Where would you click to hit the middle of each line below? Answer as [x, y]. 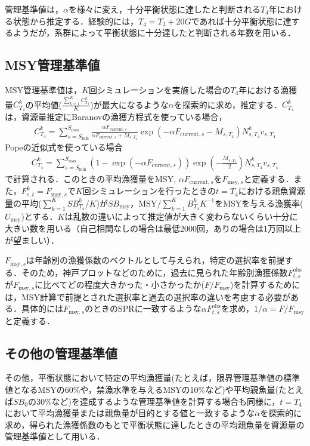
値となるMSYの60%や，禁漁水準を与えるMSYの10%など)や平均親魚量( [142, 390]
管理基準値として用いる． [55, 436]
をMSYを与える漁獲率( [259, 203]
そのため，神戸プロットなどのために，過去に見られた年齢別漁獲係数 [154, 272]
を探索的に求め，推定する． [228, 104]
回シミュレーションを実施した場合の [160, 89]
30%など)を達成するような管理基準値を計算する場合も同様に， [158, 401]
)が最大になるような [129, 104]
